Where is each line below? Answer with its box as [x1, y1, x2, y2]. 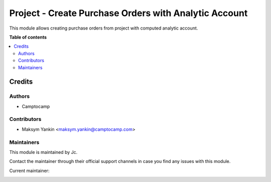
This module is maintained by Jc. [9, 149, 78, 155]
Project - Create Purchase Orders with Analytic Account [9, 8, 248, 19]
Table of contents [9, 34, 47, 40]
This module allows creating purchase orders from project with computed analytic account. [9, 25, 198, 31]
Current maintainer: [9, 167, 50, 173]
